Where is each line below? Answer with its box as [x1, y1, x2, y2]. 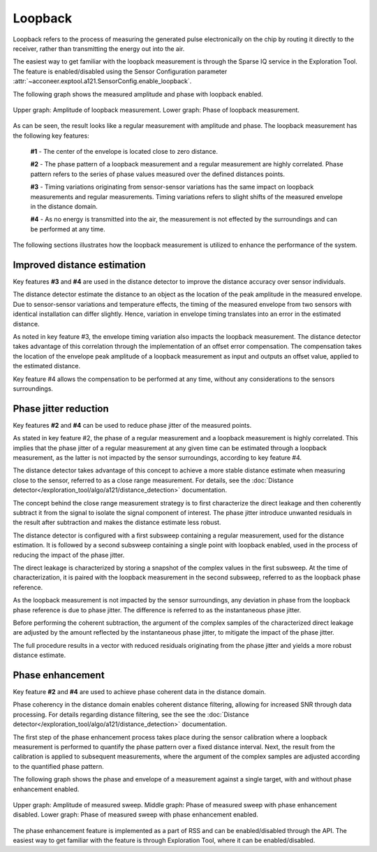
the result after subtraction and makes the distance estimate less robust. [13, 518, 221, 527]
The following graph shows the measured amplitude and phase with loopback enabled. [13, 89, 263, 98]
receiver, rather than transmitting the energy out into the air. [13, 44, 185, 52]
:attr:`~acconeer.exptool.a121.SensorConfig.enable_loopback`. [13, 77, 192, 85]
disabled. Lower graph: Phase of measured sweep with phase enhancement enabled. [13, 811, 258, 819]
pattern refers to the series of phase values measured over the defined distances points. [30, 170, 286, 178]
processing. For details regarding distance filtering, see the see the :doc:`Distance [13, 710, 249, 719]
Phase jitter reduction [13, 403, 110, 414]
